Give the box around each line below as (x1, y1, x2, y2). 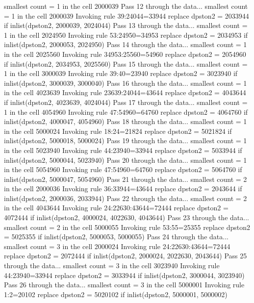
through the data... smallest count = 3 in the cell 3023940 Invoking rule (4, 260, 220, 271)
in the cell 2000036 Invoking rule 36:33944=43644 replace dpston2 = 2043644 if (4, 183, 242, 194)
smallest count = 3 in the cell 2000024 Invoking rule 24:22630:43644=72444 (4, 241, 230, 251)
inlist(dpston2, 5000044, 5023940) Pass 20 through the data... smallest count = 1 (4, 154, 247, 165)
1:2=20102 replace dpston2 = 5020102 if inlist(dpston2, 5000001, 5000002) (4, 289, 228, 299)
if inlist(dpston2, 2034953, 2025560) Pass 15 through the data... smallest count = (4, 58, 248, 69)
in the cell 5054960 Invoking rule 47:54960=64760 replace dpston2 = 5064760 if (4, 164, 242, 175)
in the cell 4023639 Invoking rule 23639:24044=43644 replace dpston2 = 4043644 (4, 87, 246, 98)
